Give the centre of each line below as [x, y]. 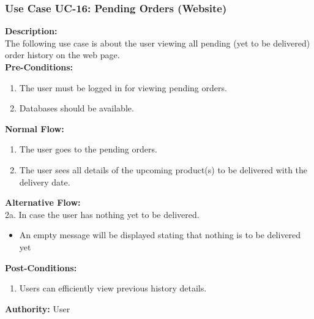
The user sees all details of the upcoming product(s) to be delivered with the [163, 169]
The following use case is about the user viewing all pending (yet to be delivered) [158, 43]
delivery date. [45, 182]
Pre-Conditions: [39, 67]
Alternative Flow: [43, 202]
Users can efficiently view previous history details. [113, 288]
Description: [31, 31]
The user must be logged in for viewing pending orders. [123, 87]
